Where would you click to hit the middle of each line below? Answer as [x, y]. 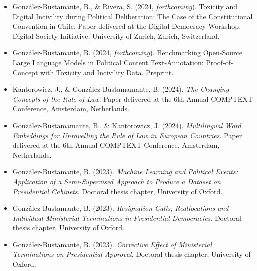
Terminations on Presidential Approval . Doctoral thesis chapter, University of [132, 254]
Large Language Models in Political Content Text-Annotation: [108, 62]
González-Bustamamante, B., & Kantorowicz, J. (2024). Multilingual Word [127, 125]
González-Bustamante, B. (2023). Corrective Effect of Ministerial [112, 244]
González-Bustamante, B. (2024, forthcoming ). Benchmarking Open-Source [127, 53]
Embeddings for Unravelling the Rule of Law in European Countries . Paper [127, 135]
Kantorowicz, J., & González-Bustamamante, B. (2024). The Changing [121, 89]
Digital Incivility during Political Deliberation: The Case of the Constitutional [133, 16]
